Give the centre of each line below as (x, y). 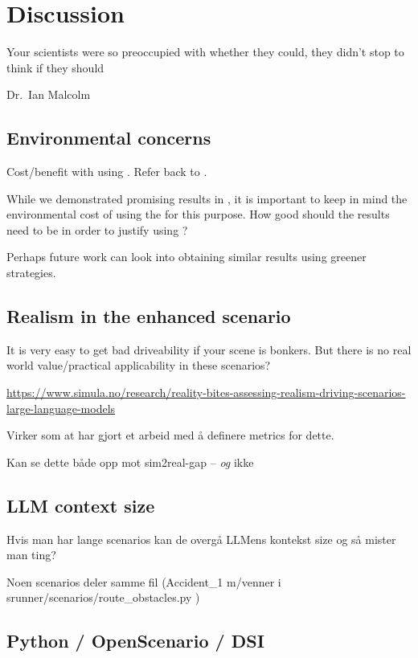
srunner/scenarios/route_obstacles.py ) (103, 597)
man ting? (31, 555)
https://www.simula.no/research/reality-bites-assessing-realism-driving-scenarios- (206, 392)
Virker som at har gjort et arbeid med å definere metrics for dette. (170, 435)
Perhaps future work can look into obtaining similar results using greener (186, 257)
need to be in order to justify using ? (97, 229)
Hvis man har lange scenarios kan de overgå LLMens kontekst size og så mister (201, 539)
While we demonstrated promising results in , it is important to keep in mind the (207, 198)
